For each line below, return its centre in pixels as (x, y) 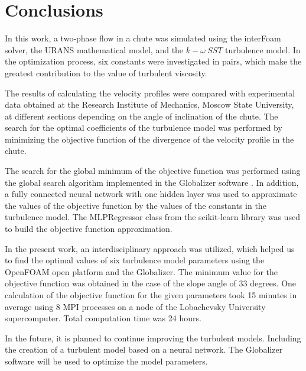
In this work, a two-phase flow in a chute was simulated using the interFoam (143, 38)
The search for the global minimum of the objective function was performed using (153, 171)
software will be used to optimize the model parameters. (106, 361)
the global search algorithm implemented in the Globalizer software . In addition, (152, 182)
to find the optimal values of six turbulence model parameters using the (135, 260)
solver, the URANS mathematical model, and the (94, 49)
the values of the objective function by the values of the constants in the (136, 205)
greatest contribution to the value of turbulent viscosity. (106, 72)
